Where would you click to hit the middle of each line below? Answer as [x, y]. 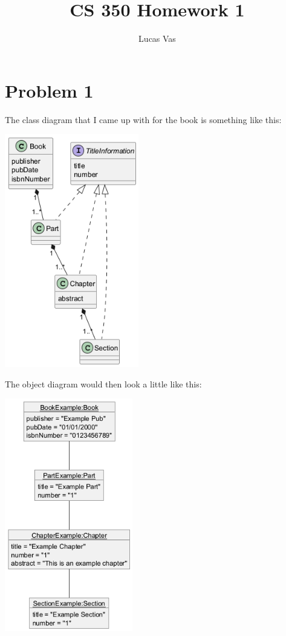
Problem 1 [49, 90]
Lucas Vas [157, 38]
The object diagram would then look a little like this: [103, 383]
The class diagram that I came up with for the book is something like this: [143, 119]
